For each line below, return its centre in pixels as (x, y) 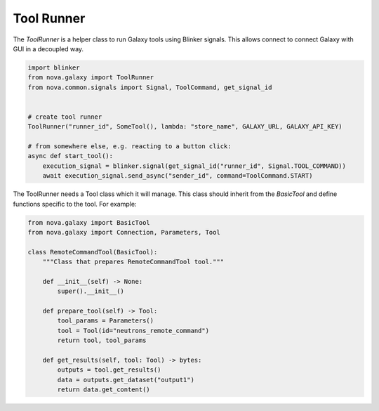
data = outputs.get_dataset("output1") (126, 380)
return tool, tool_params (102, 340)
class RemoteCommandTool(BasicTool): (93, 252)
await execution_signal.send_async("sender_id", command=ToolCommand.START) (178, 176)
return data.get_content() (104, 390)
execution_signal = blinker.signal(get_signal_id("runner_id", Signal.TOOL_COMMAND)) (194, 166)
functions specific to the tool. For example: (75, 204)
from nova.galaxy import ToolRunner (91, 78)
